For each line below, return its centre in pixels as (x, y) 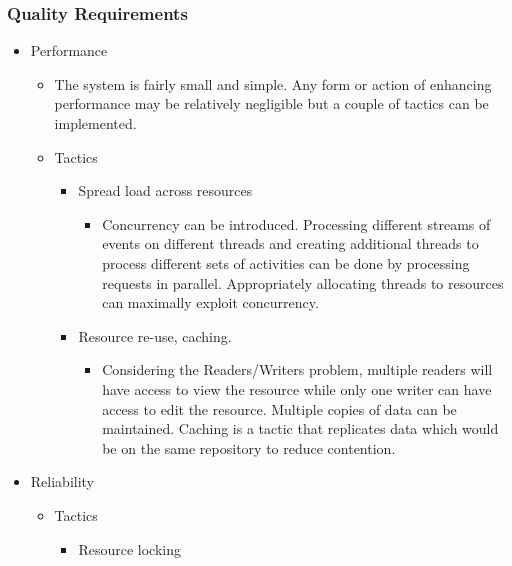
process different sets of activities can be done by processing (286, 262)
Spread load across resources (165, 190)
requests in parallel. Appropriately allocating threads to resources (303, 282)
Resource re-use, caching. (155, 335)
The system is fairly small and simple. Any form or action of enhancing (273, 83)
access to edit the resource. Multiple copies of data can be (279, 408)
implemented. (95, 123)
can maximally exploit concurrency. (210, 302)
